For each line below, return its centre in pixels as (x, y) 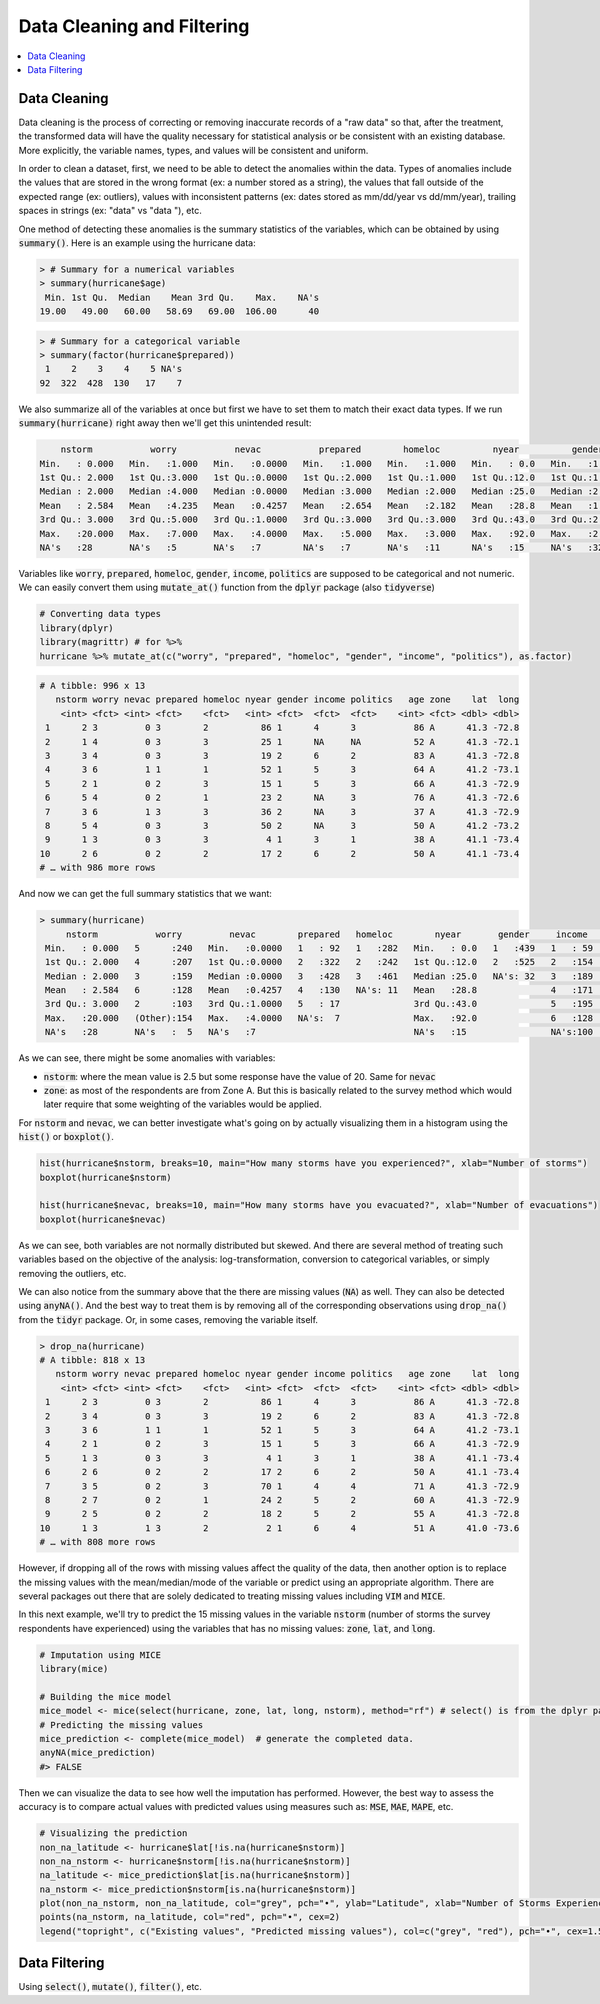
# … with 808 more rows (98, 1542)
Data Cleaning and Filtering (134, 26)
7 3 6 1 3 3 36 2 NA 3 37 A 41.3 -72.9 (282, 811)
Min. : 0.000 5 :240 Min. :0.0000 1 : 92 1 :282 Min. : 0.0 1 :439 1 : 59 (319, 948)
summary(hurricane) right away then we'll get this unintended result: (165, 423)
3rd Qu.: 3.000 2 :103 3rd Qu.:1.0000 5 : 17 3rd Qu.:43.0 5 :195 (319, 1004)
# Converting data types (100, 614)
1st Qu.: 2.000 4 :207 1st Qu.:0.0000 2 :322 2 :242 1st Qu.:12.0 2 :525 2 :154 (319, 962)
